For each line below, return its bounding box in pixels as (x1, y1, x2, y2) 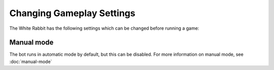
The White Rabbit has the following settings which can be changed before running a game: (9, 25, 199, 31)
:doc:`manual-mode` (9, 58, 52, 64)
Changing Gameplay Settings (9, 8, 135, 19)
